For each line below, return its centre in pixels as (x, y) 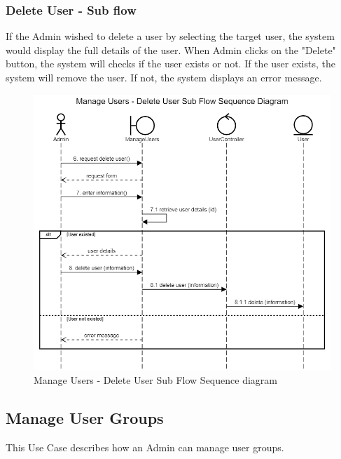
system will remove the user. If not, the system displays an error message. (164, 77)
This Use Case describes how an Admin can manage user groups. (145, 447)
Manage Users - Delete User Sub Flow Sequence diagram (155, 379)
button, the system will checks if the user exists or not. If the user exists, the (170, 64)
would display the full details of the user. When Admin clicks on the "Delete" (171, 49)
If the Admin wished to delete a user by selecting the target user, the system (170, 36)
